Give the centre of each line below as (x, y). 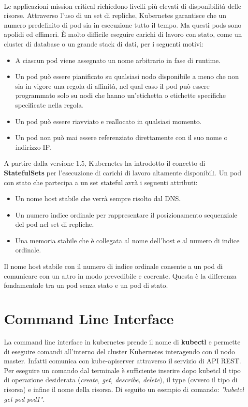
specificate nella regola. (50, 104)
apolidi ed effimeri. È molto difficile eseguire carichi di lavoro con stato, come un (123, 34)
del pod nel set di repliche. (55, 224)
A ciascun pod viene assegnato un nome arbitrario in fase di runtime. (118, 60)
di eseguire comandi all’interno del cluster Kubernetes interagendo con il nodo (120, 351)
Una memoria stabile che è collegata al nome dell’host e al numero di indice (127, 240)
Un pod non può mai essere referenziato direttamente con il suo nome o (121, 137)
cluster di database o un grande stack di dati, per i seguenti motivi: (104, 43)
